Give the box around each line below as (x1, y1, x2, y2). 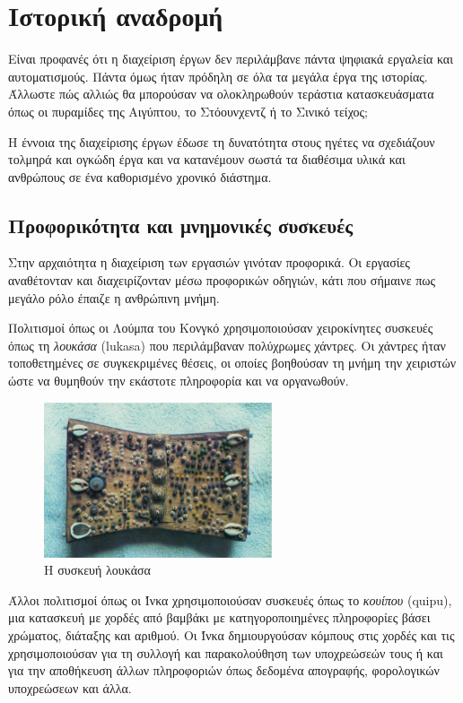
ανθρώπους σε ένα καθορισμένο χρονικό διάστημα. (8, 167, 272, 186)
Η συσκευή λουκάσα (44, 560, 151, 579)
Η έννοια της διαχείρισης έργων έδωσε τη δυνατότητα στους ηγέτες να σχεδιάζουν (8, 132, 435, 151)
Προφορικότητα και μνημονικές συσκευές (8, 211, 354, 239)
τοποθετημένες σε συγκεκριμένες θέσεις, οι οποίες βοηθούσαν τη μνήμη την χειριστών (8, 353, 457, 372)
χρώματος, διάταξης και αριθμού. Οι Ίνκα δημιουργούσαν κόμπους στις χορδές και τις (8, 625, 455, 644)
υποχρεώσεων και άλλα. (8, 678, 132, 697)
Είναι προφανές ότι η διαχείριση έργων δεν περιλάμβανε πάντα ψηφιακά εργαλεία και (8, 49, 453, 68)
